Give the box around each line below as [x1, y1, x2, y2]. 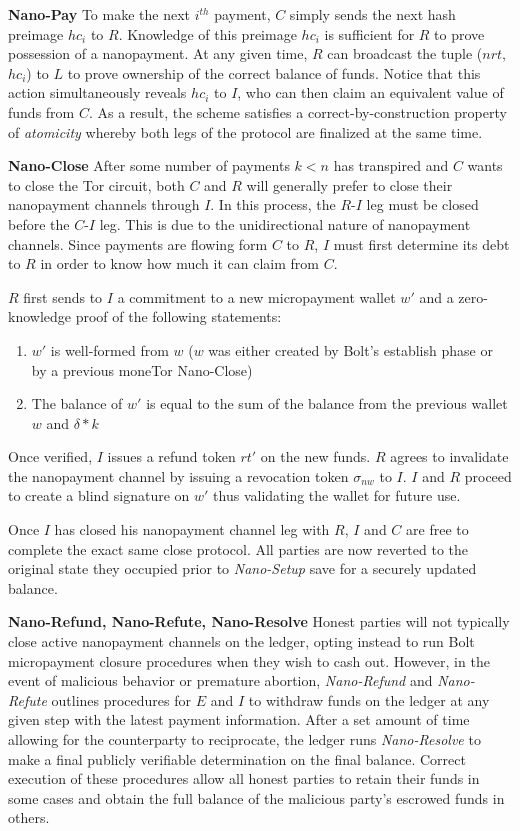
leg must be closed [366, 194, 479, 215]
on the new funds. [260, 446, 371, 467]
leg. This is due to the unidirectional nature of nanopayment [99, 213, 471, 234]
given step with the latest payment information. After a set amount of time [8, 709, 470, 730]
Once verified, [8, 446, 93, 467]
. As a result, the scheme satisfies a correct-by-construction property [88, 101, 507, 122]
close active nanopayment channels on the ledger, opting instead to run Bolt [8, 631, 475, 652]
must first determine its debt [333, 233, 510, 254]
